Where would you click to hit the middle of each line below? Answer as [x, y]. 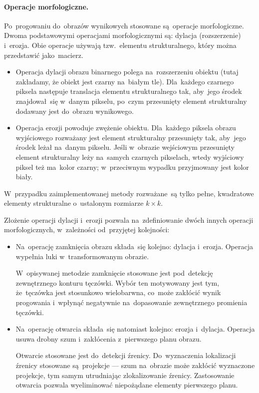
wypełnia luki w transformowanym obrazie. [82, 256]
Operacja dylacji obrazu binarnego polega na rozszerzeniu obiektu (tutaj [127, 72]
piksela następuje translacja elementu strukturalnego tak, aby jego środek [129, 91]
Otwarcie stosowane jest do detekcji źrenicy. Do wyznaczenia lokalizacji [126, 355]
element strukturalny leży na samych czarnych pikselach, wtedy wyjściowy [130, 157]
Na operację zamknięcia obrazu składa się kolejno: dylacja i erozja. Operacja [134, 246]
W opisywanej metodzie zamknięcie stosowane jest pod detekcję [114, 273]
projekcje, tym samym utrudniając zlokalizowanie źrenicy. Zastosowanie [125, 375]
